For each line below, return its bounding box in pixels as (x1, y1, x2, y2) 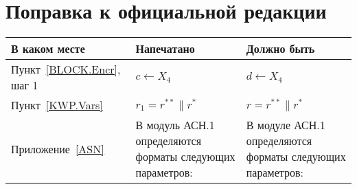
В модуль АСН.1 (135, 117, 215, 133)
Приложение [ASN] (11, 140, 104, 157)
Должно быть (246, 41, 315, 57)
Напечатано (135, 41, 195, 57)
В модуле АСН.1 (246, 117, 325, 133)
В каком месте (11, 41, 85, 57)
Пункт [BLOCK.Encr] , (11, 61, 121, 78)
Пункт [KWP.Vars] (11, 97, 103, 113)
